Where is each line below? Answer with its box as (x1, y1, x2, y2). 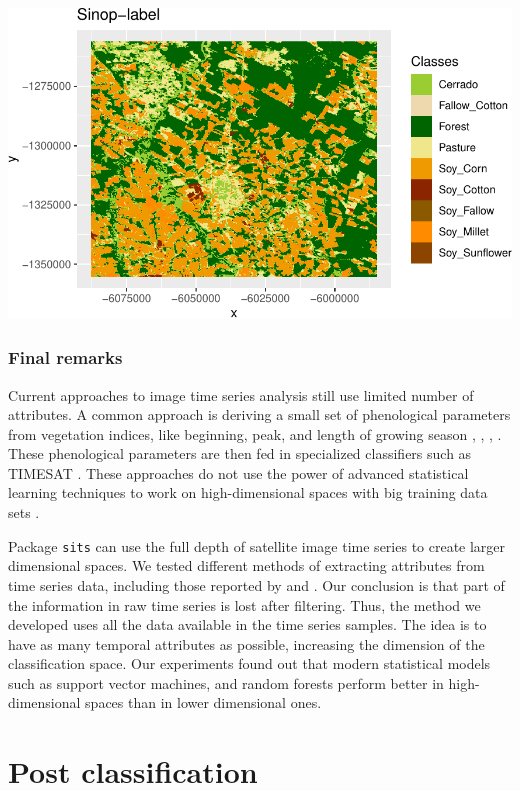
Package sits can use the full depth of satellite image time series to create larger (8, 535, 506, 556)
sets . (8, 502, 40, 523)
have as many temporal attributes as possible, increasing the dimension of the (8, 633, 485, 654)
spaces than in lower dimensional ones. (85, 692, 322, 713)
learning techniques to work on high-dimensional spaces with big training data (8, 482, 488, 503)
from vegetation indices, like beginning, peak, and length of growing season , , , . (8, 423, 502, 444)
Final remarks (8, 345, 123, 370)
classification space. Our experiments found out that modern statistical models (8, 653, 491, 674)
